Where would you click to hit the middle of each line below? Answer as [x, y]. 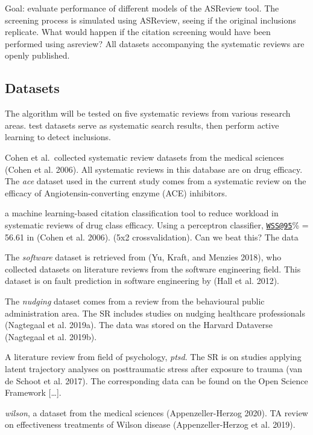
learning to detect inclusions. [58, 137]
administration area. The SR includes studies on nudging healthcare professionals [155, 313]
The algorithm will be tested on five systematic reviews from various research [148, 113]
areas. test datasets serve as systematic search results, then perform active [142, 125]
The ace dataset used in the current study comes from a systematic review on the [156, 181]
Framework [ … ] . [33, 392]
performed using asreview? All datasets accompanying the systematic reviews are [155, 43]
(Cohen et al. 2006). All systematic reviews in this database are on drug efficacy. [154, 169]
